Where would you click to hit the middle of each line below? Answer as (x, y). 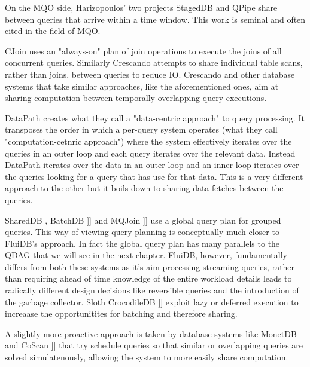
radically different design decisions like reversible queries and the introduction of (152, 290)
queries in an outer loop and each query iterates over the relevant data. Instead (150, 153)
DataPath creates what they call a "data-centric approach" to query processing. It (155, 117)
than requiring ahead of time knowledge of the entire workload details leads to (148, 278)
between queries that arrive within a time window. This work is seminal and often (155, 19)
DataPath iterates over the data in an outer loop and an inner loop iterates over (152, 165)
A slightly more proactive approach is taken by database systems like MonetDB (151, 333)
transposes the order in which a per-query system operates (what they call (141, 129)
